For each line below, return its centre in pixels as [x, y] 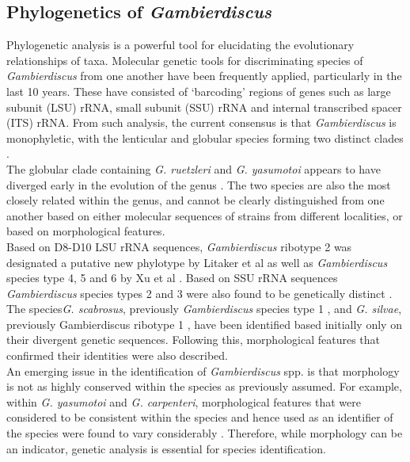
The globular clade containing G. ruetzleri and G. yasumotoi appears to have [194, 168]
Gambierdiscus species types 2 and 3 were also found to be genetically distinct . [199, 293]
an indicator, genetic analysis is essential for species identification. [166, 448]
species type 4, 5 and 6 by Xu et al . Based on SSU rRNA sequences [172, 278]
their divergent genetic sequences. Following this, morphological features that [193, 340]
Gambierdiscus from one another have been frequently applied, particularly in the [204, 76]
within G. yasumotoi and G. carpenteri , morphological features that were [184, 401]
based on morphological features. [86, 231]
